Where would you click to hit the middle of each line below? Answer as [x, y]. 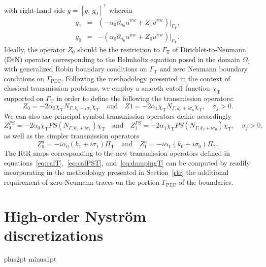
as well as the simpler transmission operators [72, 136]
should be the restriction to [119, 49]
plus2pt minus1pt [30, 258]
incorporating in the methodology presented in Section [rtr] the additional [116, 172]
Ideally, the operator [35, 49]
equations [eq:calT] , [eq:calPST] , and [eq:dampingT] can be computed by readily [127, 162]
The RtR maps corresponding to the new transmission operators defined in [117, 153]
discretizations [54, 235]
